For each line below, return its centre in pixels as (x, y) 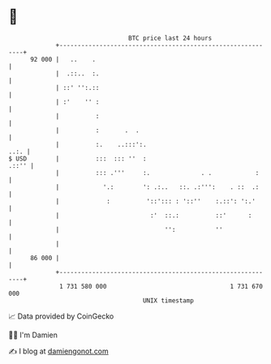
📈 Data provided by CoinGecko (61, 316)
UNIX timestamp (168, 300)
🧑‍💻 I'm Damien (33, 335)
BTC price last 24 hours (170, 38)
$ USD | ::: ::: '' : (78, 158)
